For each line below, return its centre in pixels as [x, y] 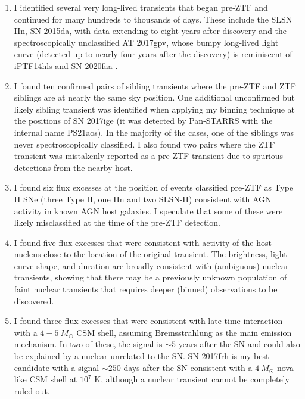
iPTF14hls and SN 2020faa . [66, 65]
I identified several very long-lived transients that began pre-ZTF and [141, 7]
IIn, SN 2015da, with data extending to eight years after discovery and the [150, 31]
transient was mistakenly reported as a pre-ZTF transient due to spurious [149, 156]
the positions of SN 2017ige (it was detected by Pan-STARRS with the [143, 121]
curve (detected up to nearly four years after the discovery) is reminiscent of [153, 54]
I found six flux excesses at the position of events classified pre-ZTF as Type [154, 187]
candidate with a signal [57, 367]
